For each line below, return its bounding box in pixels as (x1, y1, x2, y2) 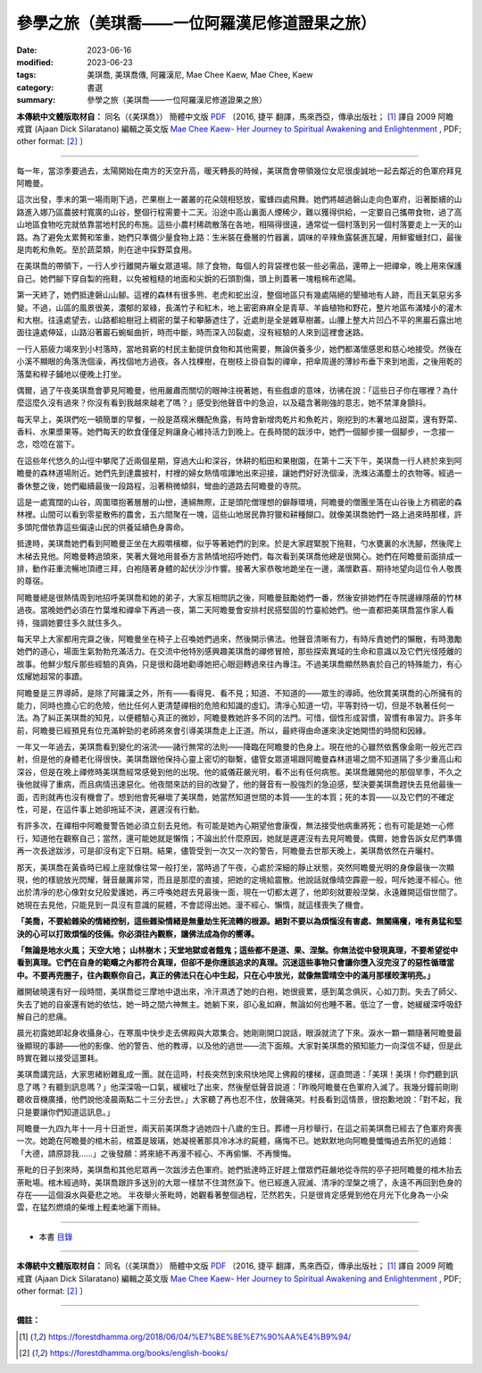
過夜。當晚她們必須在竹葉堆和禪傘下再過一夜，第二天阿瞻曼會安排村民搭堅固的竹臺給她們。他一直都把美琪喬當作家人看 (16, 604, 454, 616)
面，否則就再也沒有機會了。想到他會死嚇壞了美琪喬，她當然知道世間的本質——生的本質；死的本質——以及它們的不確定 (16, 791, 454, 802)
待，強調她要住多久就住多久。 (16, 617, 127, 628)
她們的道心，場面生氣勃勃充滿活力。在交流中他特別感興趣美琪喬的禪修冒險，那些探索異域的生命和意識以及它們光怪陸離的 (16, 646, 462, 657)
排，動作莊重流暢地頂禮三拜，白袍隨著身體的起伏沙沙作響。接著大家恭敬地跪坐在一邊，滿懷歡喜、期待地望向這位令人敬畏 (16, 563, 462, 574)
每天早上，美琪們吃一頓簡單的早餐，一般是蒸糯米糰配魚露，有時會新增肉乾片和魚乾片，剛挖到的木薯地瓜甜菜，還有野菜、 (16, 414, 462, 425)
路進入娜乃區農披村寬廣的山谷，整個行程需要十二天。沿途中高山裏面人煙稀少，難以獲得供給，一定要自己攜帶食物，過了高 (16, 206, 462, 217)
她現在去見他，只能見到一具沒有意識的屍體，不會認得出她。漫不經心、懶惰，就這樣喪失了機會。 (16, 899, 369, 910)
